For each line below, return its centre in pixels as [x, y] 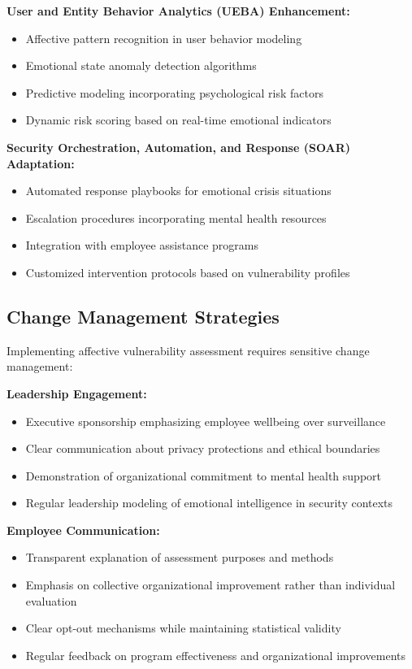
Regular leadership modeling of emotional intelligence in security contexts [209, 503]
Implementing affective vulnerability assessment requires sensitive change [188, 350]
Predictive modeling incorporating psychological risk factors [175, 92]
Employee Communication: [83, 530]
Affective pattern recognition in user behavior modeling [164, 38]
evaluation [51, 600]
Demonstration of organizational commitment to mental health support [204, 475]
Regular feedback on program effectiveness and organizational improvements [216, 655]
